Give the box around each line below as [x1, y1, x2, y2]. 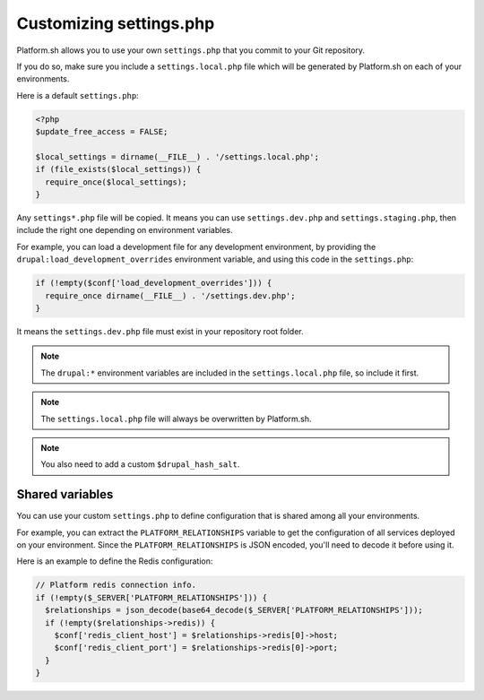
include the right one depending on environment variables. [16, 225, 233, 236]
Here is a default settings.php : [16, 90, 139, 100]
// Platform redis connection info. [35, 580, 197, 591]
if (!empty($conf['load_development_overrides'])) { [35, 278, 272, 289]
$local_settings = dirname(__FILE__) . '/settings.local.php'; [35, 151, 320, 161]
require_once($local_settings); [45, 177, 187, 187]
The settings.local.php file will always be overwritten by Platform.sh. [40, 413, 313, 424]
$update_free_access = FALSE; [35, 126, 169, 137]
